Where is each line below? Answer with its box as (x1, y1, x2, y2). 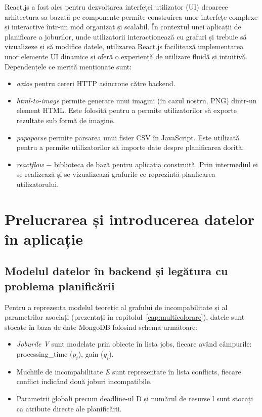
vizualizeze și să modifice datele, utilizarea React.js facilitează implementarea (5, 41, 244, 52)
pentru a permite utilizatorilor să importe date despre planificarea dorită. (16, 142, 244, 153)
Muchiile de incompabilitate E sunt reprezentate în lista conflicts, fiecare (16, 366, 241, 376)
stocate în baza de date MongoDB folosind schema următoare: (5, 321, 198, 332)
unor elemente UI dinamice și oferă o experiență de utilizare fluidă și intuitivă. (5, 51, 247, 61)
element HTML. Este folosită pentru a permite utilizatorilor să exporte (16, 105, 237, 116)
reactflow (16, 159, 44, 169)
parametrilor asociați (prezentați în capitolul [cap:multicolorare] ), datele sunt (5, 312, 245, 322)
